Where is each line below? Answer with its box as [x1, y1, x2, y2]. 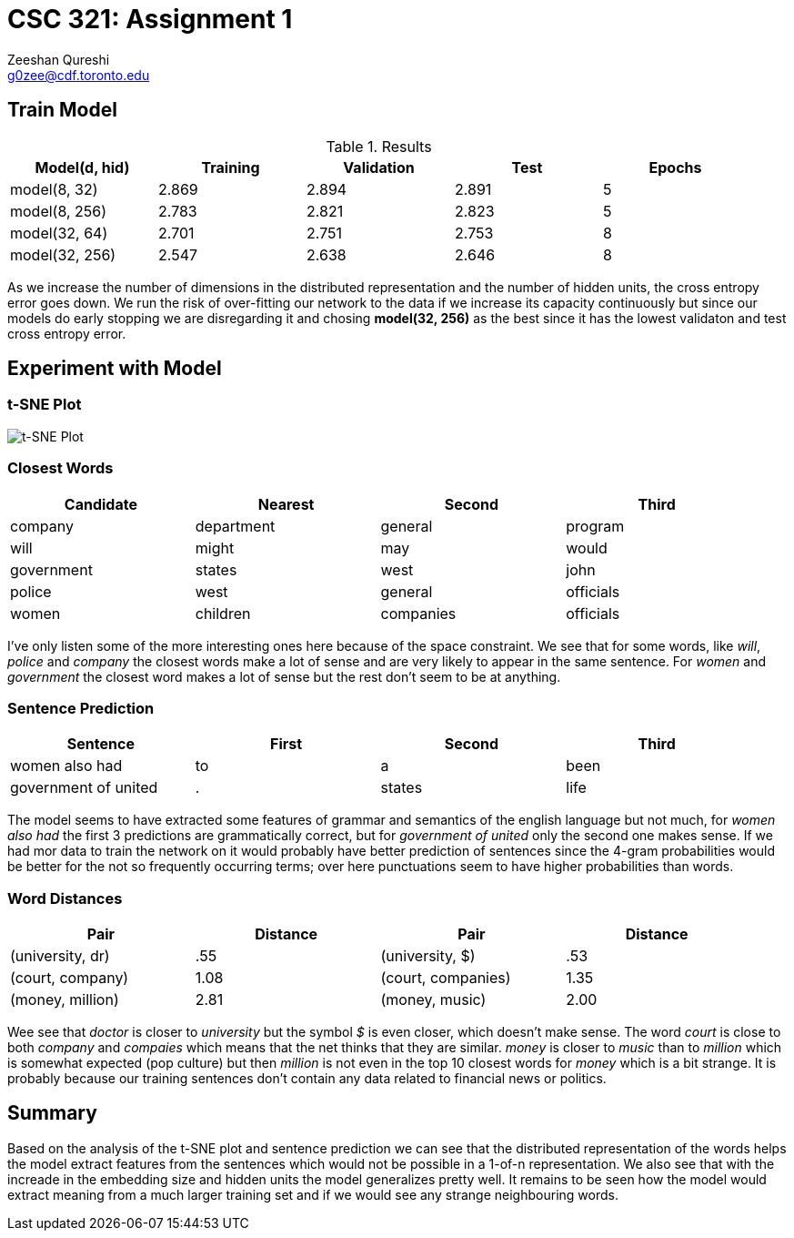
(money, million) [10, 990, 119, 1010]
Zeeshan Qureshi [7, 51, 110, 67]
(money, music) [380, 990, 487, 1010]
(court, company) [10, 969, 129, 988]
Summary [7, 1101, 97, 1125]
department [195, 516, 276, 535]
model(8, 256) [10, 201, 107, 220]
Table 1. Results [326, 137, 432, 156]
